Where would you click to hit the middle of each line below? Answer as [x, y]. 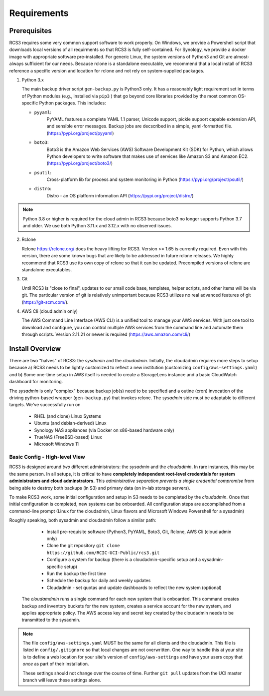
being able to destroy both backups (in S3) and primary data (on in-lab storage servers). [100, 488]
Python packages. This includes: [73, 103]
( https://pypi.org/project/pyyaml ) [80, 133]
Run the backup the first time [76, 573]
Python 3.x [33, 80]
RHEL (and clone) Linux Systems [68, 416]
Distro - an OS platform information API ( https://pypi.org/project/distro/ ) [120, 195]
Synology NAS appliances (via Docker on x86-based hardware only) [104, 430]
